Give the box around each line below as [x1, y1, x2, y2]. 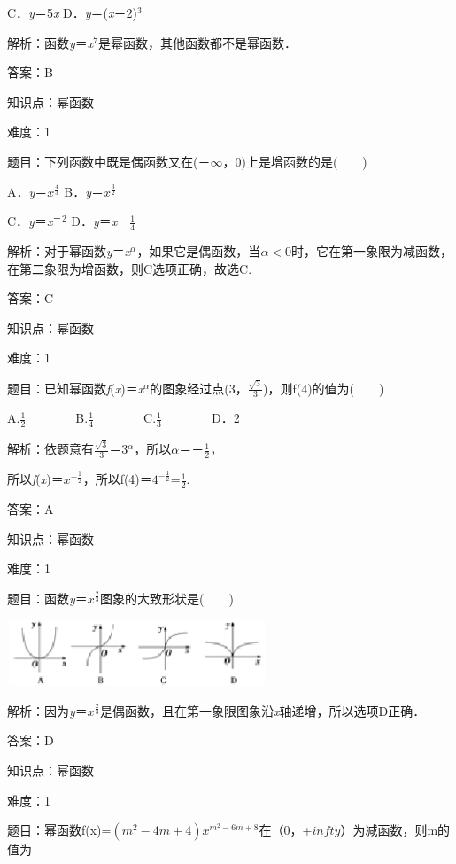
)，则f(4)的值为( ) [262, 378, 384, 397]
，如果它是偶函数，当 [136, 241, 261, 260]
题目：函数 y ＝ [7, 588, 88, 607]
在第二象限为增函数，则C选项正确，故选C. [7, 259, 252, 277]
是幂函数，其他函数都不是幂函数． [98, 33, 297, 51]
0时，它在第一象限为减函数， [285, 241, 452, 260]
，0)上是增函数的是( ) [222, 152, 367, 170]
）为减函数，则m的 [340, 821, 451, 839]
